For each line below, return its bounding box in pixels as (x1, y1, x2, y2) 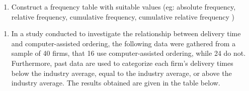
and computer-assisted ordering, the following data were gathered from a (11, 38, 236, 48)
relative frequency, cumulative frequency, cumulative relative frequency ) (11, 11, 234, 22)
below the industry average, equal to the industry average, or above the (11, 67, 232, 78)
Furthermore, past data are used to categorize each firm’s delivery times (11, 57, 233, 68)
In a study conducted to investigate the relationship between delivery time (11, 28, 241, 39)
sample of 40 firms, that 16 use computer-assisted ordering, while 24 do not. (11, 48, 246, 58)
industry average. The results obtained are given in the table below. (11, 77, 220, 88)
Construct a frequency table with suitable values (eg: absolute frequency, (11, 2, 236, 12)
